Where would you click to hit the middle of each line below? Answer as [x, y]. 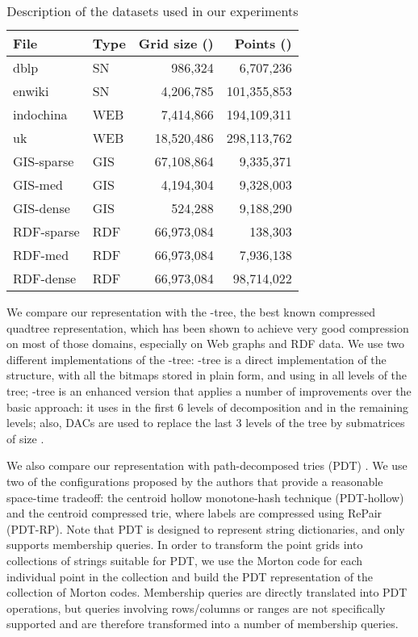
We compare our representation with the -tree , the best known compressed [191, 312]
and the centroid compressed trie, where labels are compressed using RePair [194, 513]
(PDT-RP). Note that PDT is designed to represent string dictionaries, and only [206, 528]
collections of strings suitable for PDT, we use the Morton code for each [185, 560]
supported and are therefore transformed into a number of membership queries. [203, 624]
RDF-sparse [46, 231]
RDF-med [41, 255]
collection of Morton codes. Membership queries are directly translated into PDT [207, 592]
